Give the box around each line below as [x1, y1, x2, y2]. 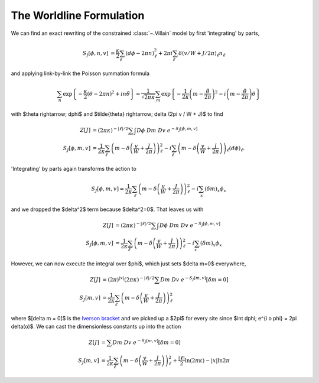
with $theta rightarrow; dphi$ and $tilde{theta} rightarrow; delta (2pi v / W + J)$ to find [11, 111, 224, 118]
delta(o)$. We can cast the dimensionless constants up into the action [11, 323, 181, 330]
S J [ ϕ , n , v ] [82, 50, 109, 58]
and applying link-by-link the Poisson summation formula [11, 70, 150, 77]
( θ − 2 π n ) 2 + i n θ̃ [87, 89, 130, 97]
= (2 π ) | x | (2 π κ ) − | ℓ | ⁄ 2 [102, 275, 155, 283]
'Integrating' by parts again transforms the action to [11, 165, 137, 172]
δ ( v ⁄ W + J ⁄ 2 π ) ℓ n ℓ [178, 50, 226, 58]
